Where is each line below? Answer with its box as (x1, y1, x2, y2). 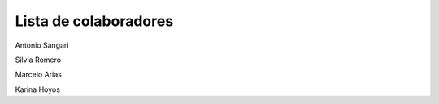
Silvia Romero (15, 55, 61, 64)
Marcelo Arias (15, 69, 63, 80)
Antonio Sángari (15, 40, 69, 50)
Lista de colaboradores (15, 12, 174, 30)
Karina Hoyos (15, 85, 61, 94)
